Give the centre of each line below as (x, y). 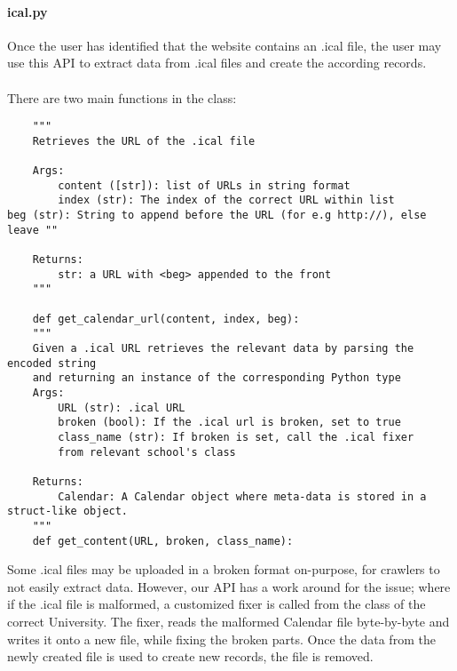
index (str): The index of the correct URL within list (226, 200)
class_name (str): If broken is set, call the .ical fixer (236, 437)
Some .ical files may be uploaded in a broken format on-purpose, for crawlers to (224, 569)
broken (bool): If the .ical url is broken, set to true (229, 423)
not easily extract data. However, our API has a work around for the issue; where (229, 586)
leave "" (33, 230)
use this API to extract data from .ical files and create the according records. (217, 63)
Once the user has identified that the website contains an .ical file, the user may (225, 45)
